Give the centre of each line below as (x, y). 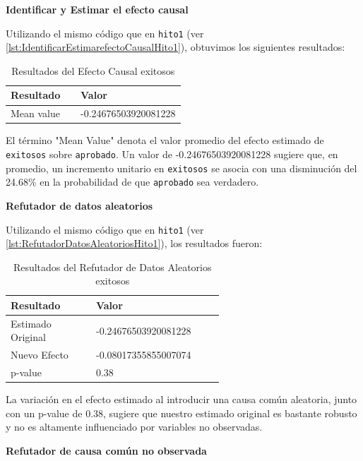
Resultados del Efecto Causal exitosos (93, 70)
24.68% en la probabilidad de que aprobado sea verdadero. (132, 182)
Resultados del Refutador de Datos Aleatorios (112, 267)
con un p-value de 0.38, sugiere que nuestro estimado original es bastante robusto (181, 413)
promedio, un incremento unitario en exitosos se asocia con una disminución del (181, 168)
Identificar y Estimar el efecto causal (97, 9)
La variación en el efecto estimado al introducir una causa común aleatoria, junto (181, 399)
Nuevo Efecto (40, 355)
